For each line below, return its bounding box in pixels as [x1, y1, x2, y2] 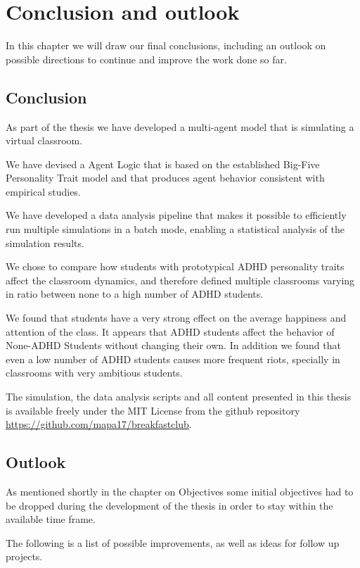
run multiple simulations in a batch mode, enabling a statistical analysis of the [6, 222, 345, 236]
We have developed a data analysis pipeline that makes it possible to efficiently [6, 208, 347, 222]
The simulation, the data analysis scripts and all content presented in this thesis [6, 389, 352, 404]
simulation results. [6, 235, 84, 250]
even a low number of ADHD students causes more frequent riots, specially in [6, 351, 340, 366]
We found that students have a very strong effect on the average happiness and [6, 310, 347, 325]
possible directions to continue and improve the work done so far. [6, 51, 287, 66]
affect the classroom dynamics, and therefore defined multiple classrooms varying [6, 272, 355, 287]
